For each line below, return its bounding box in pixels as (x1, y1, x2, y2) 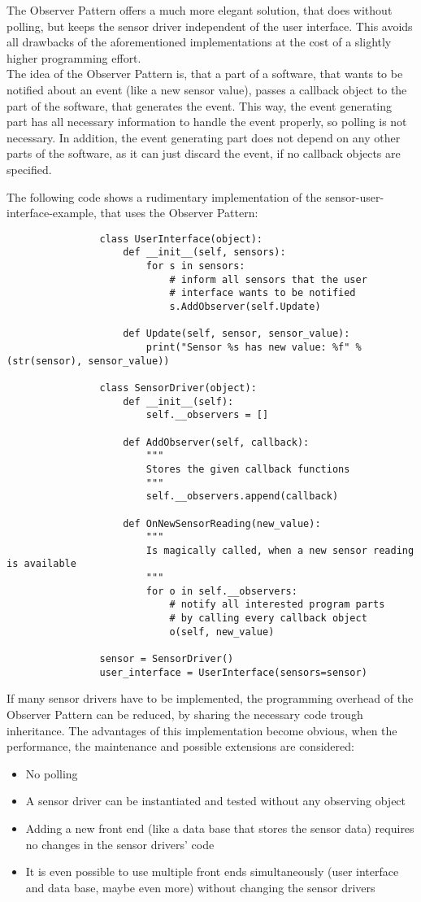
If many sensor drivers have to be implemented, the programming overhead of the (7, 690, 414, 707)
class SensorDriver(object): (99, 381, 257, 394)
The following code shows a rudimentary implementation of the (7, 188, 322, 205)
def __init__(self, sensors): (123, 246, 286, 259)
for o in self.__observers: (145, 585, 297, 597)
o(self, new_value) (169, 625, 275, 638)
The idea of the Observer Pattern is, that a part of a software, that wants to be (7, 65, 403, 82)
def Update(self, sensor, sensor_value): (123, 328, 350, 340)
